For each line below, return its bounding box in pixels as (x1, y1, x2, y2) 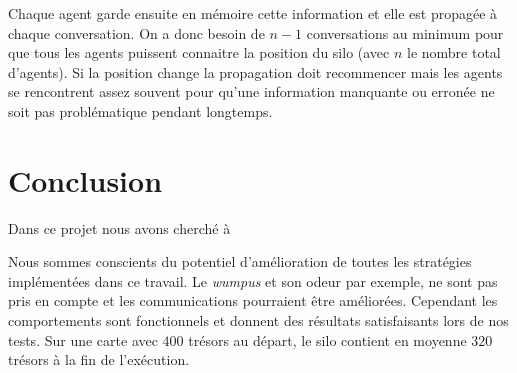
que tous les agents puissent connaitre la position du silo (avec (8, 42, 390, 63)
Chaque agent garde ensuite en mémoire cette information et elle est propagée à (8, 3, 498, 23)
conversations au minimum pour (306, 22, 504, 43)
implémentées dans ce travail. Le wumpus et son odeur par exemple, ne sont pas (8, 270, 498, 291)
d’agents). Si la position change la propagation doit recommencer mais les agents (8, 61, 503, 82)
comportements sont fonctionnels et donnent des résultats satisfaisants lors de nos (8, 310, 509, 331)
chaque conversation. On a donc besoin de (8, 22, 265, 43)
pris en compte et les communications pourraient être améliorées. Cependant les (8, 290, 498, 311)
